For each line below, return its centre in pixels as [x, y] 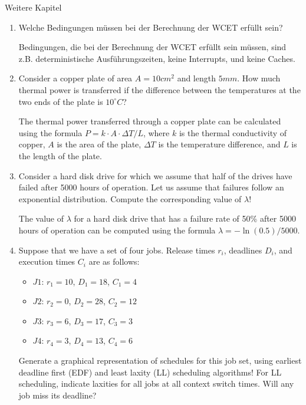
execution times [47, 261]
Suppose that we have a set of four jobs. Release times [117, 250]
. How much [259, 78]
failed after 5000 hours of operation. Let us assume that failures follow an [151, 187]
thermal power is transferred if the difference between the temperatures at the [159, 89]
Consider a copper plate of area [75, 78]
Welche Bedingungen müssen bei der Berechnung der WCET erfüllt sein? [151, 27]
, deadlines [243, 250]
